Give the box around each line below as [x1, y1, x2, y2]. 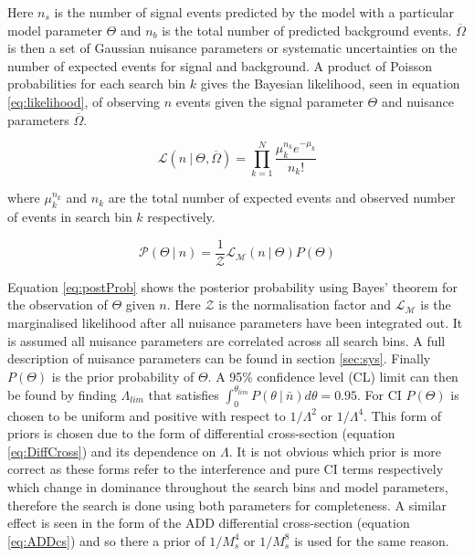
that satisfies [148, 384, 219, 404]
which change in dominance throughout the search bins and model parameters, [7, 477, 448, 496]
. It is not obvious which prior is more [228, 441, 441, 460]
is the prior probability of [51, 366, 195, 385]
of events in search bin [7, 207, 132, 226]
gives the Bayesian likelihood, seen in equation [200, 74, 460, 93]
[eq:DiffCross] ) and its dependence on [7, 441, 216, 460]
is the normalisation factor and [218, 295, 392, 314]
